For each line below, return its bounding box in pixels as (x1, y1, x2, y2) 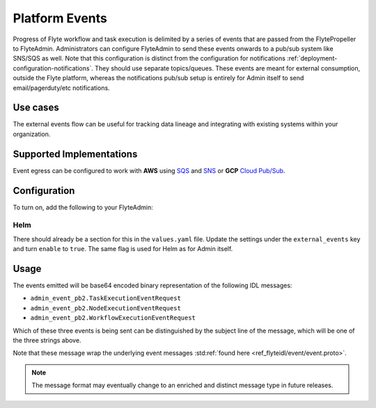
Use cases (13, 102, 59, 114)
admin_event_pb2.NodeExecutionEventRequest (30, 304, 181, 312)
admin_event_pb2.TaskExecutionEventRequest (30, 294, 181, 303)
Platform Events (13, 10, 107, 26)
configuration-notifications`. (13, 63, 94, 73)
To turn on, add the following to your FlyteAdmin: (13, 203, 153, 211)
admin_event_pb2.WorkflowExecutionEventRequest (30, 314, 196, 322)
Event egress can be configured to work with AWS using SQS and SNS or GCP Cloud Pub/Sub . (13, 166, 285, 174)
